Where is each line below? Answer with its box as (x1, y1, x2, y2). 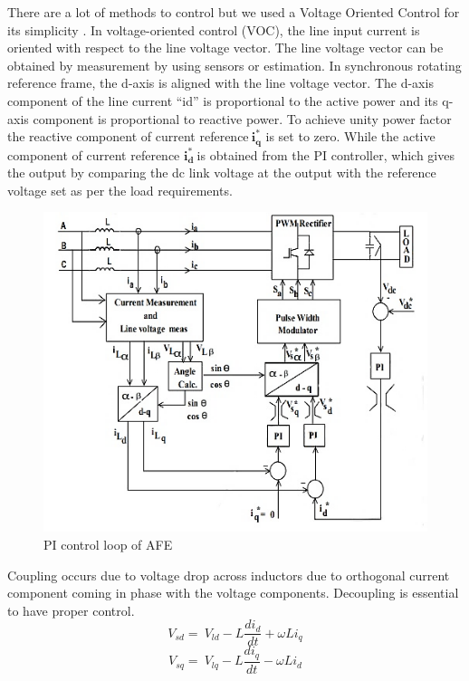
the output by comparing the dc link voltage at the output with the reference (7, 163, 436, 182)
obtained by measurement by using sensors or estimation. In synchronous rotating (7, 55, 462, 74)
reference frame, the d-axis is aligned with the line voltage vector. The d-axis (7, 73, 434, 92)
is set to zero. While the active (265, 127, 435, 146)
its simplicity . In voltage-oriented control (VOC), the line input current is (7, 20, 420, 39)
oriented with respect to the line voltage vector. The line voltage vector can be (7, 38, 444, 57)
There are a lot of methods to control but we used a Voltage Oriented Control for (7, 3, 460, 21)
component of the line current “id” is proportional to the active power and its (7, 91, 438, 110)
